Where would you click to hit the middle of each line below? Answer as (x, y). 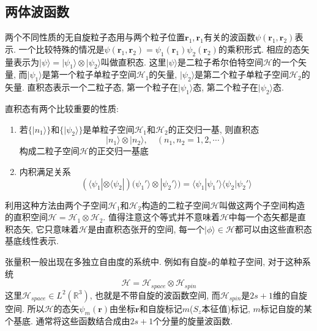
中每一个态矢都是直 (267, 217)
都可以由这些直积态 (273, 229)
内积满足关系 (45, 171)
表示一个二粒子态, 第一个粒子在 (116, 87)
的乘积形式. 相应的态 (259, 49)
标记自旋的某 (286, 308)
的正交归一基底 (118, 151)
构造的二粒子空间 (176, 205)
